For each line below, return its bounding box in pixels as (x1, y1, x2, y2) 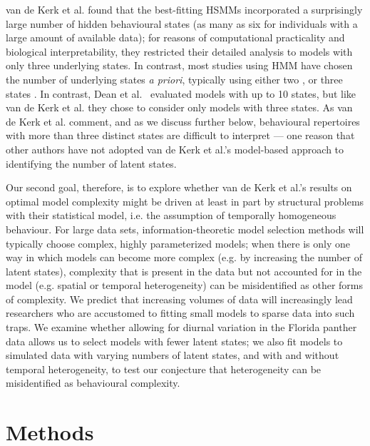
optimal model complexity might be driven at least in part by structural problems (6, 193, 364, 208)
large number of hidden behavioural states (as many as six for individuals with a (6, 16, 358, 31)
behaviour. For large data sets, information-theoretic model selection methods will (6, 221, 364, 236)
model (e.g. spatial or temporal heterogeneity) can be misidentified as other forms (6, 278, 363, 293)
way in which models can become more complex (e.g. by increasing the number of (6, 250, 362, 265)
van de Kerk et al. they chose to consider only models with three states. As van (6, 100, 353, 115)
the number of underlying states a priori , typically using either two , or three (6, 71, 343, 86)
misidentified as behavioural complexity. (6, 375, 180, 390)
